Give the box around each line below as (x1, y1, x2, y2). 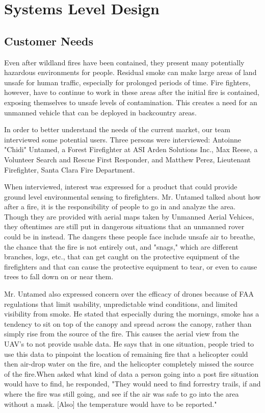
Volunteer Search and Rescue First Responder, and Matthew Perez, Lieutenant (4, 154, 251, 164)
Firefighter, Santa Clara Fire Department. (4, 164, 135, 175)
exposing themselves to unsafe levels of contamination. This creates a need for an (4, 96, 257, 107)
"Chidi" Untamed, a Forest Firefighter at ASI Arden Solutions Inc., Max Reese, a (4, 144, 258, 155)
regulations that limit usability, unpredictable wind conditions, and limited (4, 298, 238, 309)
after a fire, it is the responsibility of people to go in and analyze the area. (4, 201, 236, 212)
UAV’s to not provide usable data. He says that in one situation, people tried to (4, 338, 254, 349)
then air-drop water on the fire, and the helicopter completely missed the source (4, 358, 254, 369)
